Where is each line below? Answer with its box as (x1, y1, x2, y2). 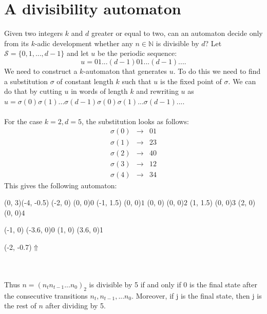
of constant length (56, 75, 113, 86)
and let (66, 48, 89, 58)
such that (122, 75, 151, 86)
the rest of (4, 300, 36, 311)
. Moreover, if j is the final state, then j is (131, 290, 262, 301)
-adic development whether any (34, 37, 133, 48)
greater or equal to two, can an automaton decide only (91, 28, 263, 38)
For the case (4, 115, 43, 126)
